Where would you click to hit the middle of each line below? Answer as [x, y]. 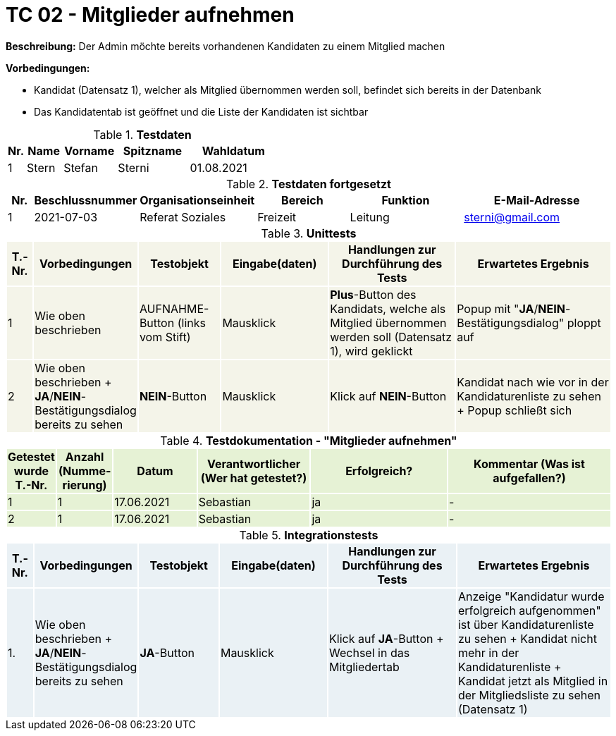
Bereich [302, 200]
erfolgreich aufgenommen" [529, 610]
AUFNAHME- [174, 308]
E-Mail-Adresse [537, 200]
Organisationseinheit [197, 200]
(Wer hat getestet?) [254, 478]
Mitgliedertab [364, 667]
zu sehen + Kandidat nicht [527, 638]
